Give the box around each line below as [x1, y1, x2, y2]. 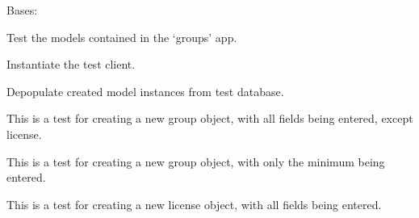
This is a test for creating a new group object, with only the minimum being [6, 153, 385, 170]
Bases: [6, 2, 38, 18]
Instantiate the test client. [6, 56, 136, 73]
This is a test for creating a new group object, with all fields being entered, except [6, 110, 413, 127]
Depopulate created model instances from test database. [6, 82, 284, 99]
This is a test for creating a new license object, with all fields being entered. [6, 195, 382, 212]
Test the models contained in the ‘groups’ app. [6, 28, 237, 45]
